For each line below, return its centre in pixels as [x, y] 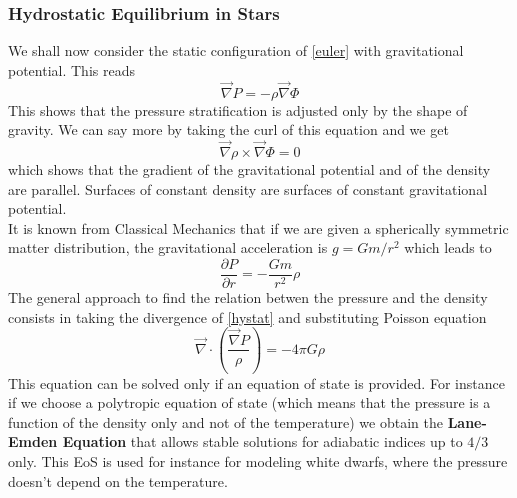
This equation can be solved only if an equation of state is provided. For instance [256, 382]
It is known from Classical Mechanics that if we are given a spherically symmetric [258, 227]
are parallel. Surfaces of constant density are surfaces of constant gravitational [248, 188]
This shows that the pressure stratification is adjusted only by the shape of [238, 109]
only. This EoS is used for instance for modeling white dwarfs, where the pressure [258, 461]
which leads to [448, 247]
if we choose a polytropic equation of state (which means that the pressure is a [249, 402]
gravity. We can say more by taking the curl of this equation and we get [228, 129]
